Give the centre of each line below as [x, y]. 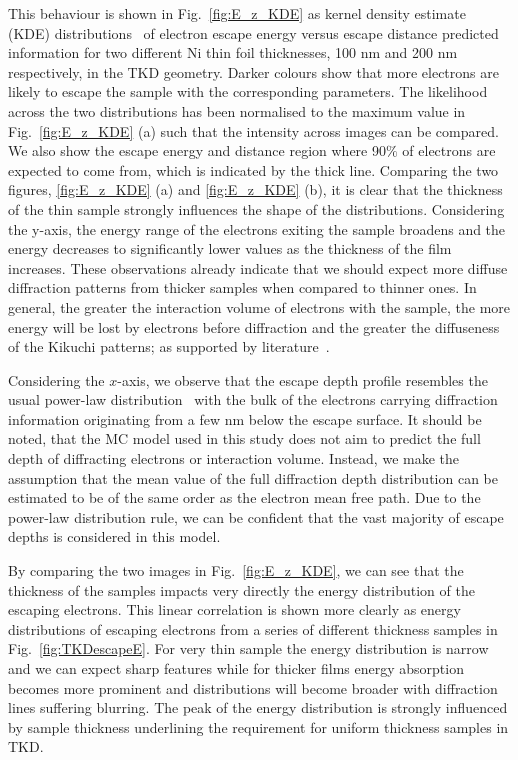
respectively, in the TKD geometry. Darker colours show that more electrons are [253, 71]
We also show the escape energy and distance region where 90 [197, 150]
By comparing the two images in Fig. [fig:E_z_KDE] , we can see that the [236, 570]
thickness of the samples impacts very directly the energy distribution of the [241, 589]
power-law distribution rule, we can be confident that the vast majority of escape [256, 516]
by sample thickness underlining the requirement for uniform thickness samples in [258, 726]
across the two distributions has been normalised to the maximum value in [237, 110]
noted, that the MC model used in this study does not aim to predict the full [244, 438]
